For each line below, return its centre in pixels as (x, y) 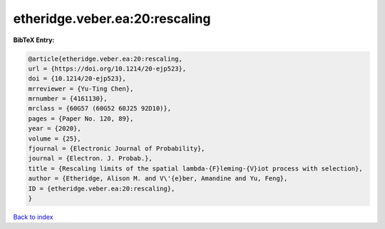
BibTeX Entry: (34, 40)
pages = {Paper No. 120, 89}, (81, 118)
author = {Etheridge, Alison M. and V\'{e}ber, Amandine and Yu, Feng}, (158, 179)
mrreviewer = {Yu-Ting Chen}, (81, 88)
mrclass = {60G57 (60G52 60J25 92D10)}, (99, 108)
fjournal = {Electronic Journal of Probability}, (117, 149)
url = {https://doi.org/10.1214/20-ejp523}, (107, 68)
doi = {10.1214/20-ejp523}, (77, 79)
